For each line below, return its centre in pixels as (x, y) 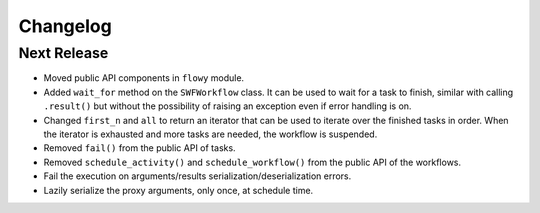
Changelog (65, 26)
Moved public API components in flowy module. (144, 78)
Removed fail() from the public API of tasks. (139, 148)
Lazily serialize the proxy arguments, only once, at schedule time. (178, 190)
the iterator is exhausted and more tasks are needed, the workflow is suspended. (210, 134)
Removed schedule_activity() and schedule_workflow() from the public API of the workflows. (252, 162)
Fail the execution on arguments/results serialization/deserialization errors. (197, 176)
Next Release (63, 53)
